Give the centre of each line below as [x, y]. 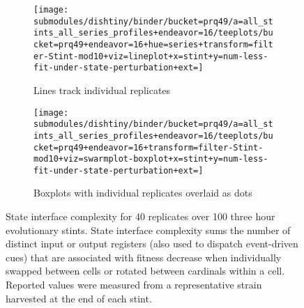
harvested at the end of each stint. [79, 298]
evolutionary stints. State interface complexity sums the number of [148, 230]
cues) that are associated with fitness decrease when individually [144, 257]
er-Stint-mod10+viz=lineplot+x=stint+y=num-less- [151, 56]
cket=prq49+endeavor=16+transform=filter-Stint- [149, 147]
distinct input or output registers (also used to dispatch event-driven [152, 244]
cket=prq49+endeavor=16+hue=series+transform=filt [153, 44]
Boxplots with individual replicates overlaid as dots [143, 193]
